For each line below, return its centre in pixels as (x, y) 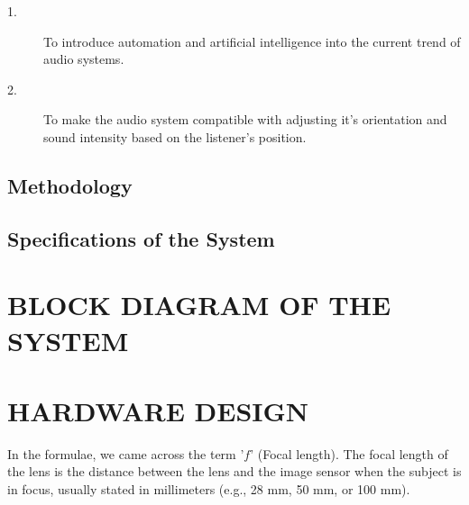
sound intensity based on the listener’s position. (175, 136)
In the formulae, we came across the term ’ (126, 453)
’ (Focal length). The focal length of (349, 453)
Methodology (70, 185)
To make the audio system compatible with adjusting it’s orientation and (245, 119)
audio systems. (84, 59)
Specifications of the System (141, 238)
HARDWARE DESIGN (158, 410)
